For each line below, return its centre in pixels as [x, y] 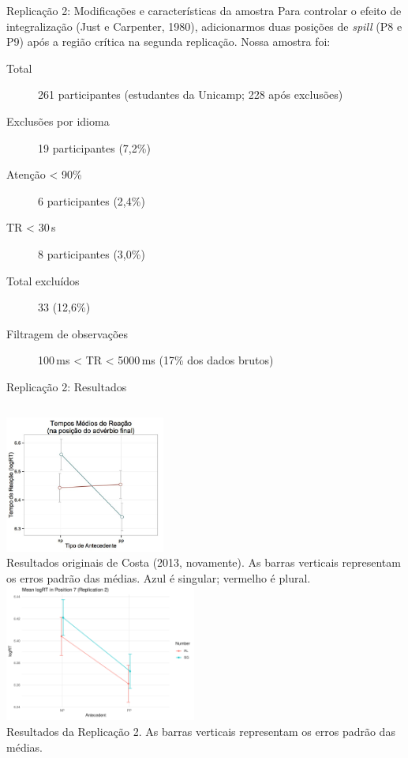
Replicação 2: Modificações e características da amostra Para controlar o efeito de [204, 10]
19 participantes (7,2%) [94, 147]
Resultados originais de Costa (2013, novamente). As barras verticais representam [204, 562]
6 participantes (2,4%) [92, 200]
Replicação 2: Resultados [67, 386]
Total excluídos [43, 280]
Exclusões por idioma [58, 121]
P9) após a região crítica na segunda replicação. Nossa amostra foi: [168, 41]
